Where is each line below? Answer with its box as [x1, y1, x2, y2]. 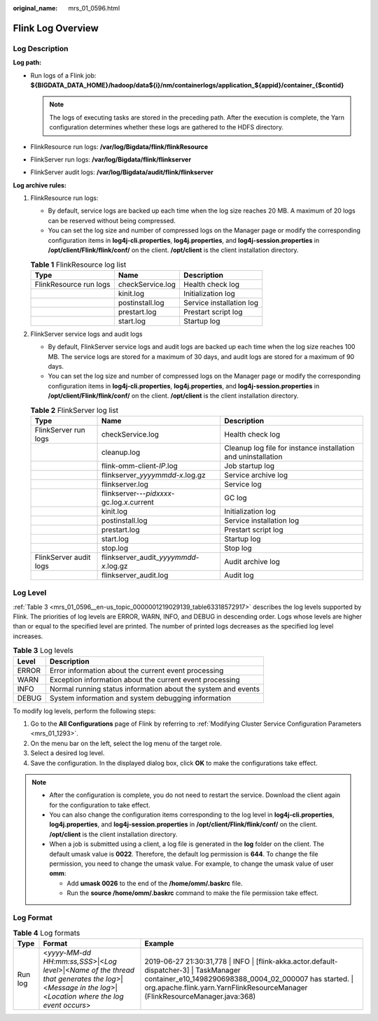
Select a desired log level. [30, 749, 105, 757]
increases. [13, 632, 43, 640]
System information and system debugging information [49, 693, 231, 703]
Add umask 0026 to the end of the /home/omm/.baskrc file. [66, 879, 243, 887]
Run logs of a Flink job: [30, 71, 97, 80]
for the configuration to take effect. [49, 801, 150, 809]
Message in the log [48, 983, 111, 992]
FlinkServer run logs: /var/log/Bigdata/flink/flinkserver [30, 155, 192, 164]
